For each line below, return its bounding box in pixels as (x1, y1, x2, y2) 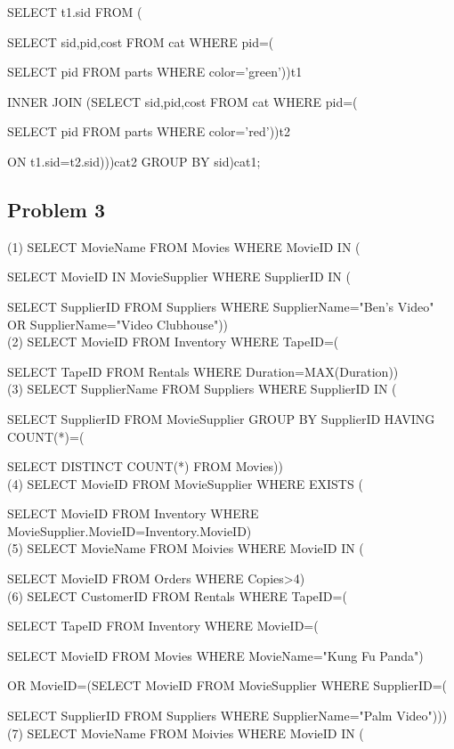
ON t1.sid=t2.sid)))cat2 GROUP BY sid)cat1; (7, 151, 261, 170)
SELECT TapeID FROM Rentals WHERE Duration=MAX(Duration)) (7, 362, 399, 380)
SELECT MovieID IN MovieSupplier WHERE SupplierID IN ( (7, 267, 351, 286)
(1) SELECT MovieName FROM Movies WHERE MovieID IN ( (7, 237, 361, 256)
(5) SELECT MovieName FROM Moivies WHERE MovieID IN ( (7, 539, 364, 558)
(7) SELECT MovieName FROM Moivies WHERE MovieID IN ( (7, 723, 364, 742)
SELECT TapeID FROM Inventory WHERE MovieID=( (7, 616, 319, 635)
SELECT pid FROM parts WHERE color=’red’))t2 (7, 122, 290, 141)
